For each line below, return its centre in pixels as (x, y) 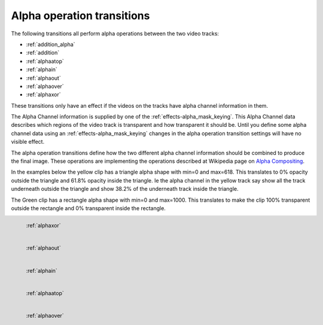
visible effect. (28, 142)
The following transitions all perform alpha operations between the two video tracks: (115, 34)
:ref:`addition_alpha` (51, 44)
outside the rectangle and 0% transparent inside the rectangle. (88, 208)
